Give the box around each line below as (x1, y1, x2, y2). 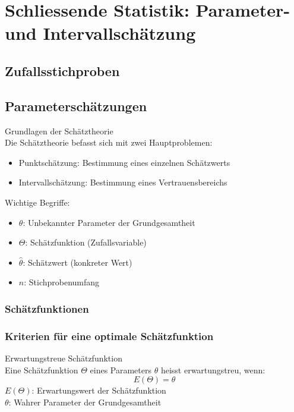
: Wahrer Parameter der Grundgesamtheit (8, 395, 162, 408)
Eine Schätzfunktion (5, 363, 78, 376)
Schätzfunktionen (5, 301, 89, 316)
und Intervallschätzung (5, 21, 196, 45)
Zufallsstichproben (5, 61, 120, 80)
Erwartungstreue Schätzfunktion (5, 351, 122, 364)
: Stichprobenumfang (24, 276, 100, 288)
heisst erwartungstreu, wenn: (160, 363, 265, 376)
